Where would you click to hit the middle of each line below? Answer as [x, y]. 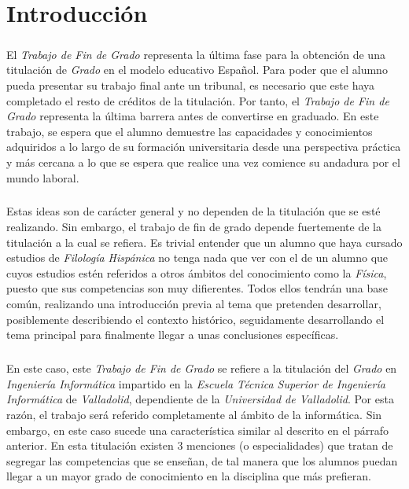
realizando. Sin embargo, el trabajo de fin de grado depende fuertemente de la [194, 227]
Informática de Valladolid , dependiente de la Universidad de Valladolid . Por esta [200, 399]
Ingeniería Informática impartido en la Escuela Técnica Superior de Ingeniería [196, 383]
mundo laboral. [43, 177]
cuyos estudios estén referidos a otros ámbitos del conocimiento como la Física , [197, 272]
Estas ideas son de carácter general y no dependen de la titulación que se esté [193, 211]
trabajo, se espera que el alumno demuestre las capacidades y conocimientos [190, 131]
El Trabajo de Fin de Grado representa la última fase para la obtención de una [196, 54]
